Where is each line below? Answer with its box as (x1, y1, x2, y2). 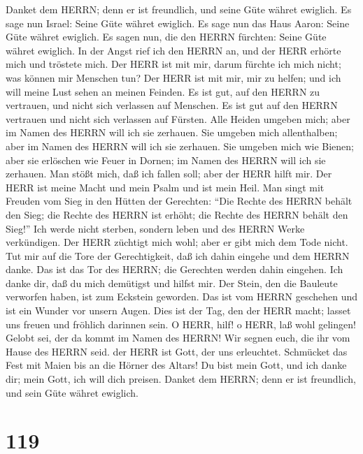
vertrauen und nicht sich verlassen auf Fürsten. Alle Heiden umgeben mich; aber (6, 111, 350, 126)
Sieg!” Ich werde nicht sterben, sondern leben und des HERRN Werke (6, 221, 305, 235)
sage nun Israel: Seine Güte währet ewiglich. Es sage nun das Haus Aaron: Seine (6, 15, 350, 30)
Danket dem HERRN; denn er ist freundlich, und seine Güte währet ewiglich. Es (6, 2, 352, 16)
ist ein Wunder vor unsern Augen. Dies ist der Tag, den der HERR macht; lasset (6, 303, 351, 318)
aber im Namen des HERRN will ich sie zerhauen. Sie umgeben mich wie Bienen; (6, 138, 354, 153)
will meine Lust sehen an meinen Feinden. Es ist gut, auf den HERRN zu (6, 84, 320, 98)
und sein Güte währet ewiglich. (6, 385, 138, 400)
